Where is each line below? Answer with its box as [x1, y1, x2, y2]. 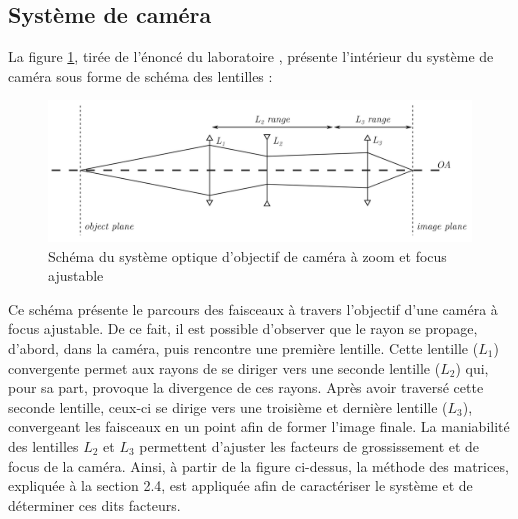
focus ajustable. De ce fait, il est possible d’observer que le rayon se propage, [8, 318, 478, 339]
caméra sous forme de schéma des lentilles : [8, 65, 273, 86]
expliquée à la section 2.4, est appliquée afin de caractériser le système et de [8, 475, 473, 496]
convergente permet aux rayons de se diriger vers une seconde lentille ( [8, 357, 441, 378]
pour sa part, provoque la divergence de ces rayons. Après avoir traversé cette [8, 377, 484, 398]
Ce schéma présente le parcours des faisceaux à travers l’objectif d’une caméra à [8, 298, 498, 319]
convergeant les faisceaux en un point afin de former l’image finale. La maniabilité [8, 416, 510, 437]
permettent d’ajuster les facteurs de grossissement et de [139, 435, 480, 456]
